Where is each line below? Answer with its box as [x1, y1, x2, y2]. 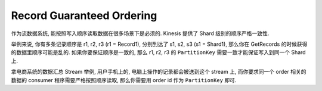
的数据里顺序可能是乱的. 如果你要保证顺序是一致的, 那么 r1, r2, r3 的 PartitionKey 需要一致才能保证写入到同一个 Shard [11, 49, 306, 56]
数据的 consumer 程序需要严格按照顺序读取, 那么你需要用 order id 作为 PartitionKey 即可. [11, 76, 237, 83]
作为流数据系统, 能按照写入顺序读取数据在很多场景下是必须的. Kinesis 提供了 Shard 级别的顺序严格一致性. [11, 30, 270, 37]
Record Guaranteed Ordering [11, 9, 157, 22]
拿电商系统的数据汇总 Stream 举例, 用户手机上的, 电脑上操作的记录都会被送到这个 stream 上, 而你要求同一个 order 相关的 [11, 68, 306, 76]
